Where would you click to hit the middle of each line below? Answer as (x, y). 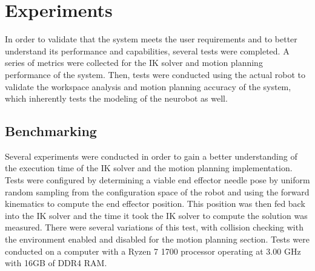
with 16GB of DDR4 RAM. (56, 263)
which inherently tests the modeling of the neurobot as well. (116, 98)
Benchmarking (51, 131)
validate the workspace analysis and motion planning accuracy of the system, (148, 86)
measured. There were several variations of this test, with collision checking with (154, 227)
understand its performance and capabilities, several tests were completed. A (147, 51)
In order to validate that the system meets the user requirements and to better (151, 39)
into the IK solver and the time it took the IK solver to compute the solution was (156, 215)
